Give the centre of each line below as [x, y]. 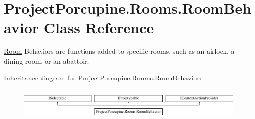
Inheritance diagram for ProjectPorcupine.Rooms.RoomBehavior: [103, 77]
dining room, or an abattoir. [47, 60]
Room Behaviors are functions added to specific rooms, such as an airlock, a [119, 51]
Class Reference [99, 27]
